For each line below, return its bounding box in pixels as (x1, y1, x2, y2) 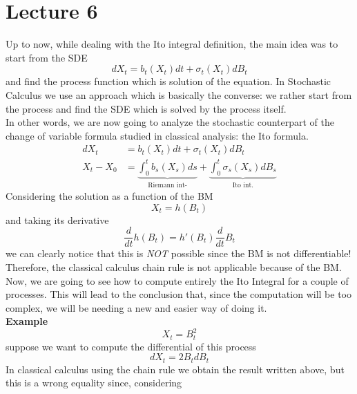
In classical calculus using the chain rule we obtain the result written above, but (6, 362, 345, 376)
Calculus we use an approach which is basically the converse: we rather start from (6, 87, 352, 102)
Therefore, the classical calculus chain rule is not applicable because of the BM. (6, 259, 342, 274)
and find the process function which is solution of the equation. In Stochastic (6, 74, 331, 88)
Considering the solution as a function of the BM (6, 189, 213, 203)
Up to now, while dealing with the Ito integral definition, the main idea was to (6, 37, 338, 51)
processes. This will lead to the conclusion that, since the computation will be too (6, 287, 351, 301)
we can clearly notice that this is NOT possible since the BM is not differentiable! (6, 246, 351, 261)
